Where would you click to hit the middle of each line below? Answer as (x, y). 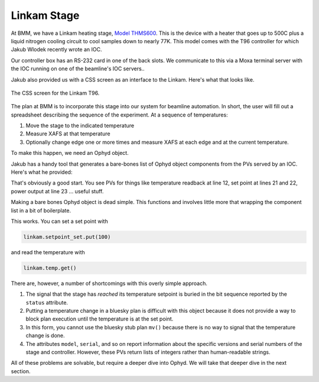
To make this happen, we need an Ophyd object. (70, 153)
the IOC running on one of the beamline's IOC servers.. (78, 69)
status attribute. (47, 302)
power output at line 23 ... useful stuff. (57, 191)
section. (21, 371)
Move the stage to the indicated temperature (80, 126)
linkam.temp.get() (50, 268)
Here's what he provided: (42, 172)
